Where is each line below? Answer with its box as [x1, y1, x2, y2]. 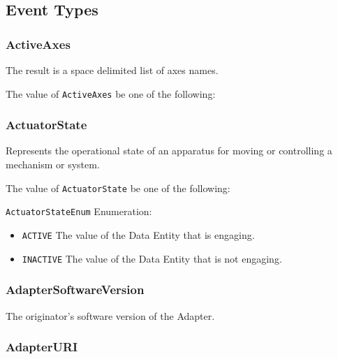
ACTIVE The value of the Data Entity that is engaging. [22, 227, 255, 242]
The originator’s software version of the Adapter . [6, 308, 215, 323]
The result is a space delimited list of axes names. [6, 63, 219, 77]
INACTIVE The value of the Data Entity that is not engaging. [22, 251, 282, 265]
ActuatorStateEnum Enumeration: [6, 204, 152, 219]
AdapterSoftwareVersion [6, 281, 145, 298]
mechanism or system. [6, 157, 100, 172]
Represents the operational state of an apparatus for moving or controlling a [6, 143, 332, 158]
